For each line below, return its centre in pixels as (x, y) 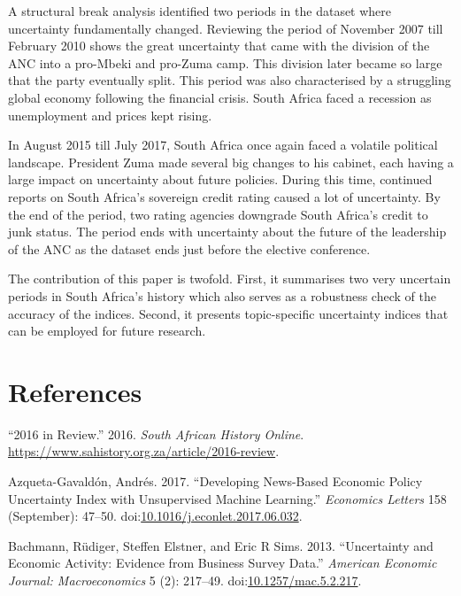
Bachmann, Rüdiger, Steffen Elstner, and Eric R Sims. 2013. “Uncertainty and (221, 545)
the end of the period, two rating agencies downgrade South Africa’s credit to (218, 214)
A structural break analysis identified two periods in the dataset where (200, 11)
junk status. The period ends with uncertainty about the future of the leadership (227, 232)
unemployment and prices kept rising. (110, 115)
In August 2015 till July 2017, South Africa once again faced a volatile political (223, 145)
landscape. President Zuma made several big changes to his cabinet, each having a (231, 162)
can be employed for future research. (107, 331)
